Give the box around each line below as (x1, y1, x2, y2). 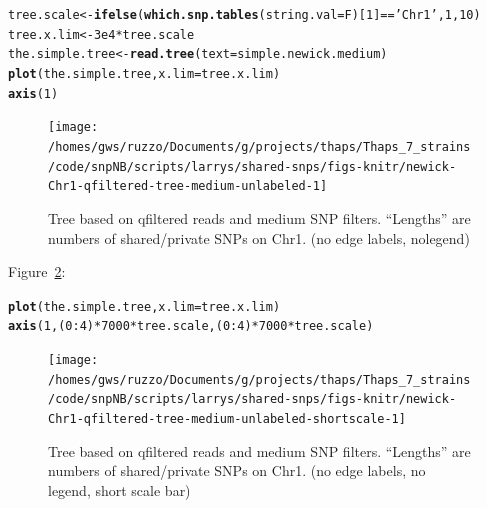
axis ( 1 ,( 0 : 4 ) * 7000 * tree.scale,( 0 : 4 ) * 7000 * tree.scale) (8, 319, 374, 334)
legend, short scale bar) (48, 479, 191, 500)
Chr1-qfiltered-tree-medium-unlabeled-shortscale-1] (48, 411, 406, 426)
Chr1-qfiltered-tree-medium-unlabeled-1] (48, 179, 328, 194)
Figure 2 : (8, 261, 66, 282)
